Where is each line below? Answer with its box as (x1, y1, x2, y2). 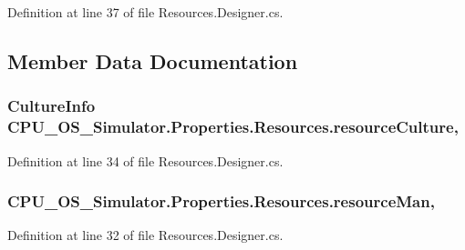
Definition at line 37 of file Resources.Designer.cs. (7, 3, 284, 21)
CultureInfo (7, 95, 96, 117)
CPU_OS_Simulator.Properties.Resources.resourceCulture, (7, 115, 459, 138)
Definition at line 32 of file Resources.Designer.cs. (7, 225, 284, 245)
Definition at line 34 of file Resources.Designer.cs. (7, 151, 284, 170)
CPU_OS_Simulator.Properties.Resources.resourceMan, (7, 190, 435, 213)
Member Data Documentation (7, 46, 298, 75)
